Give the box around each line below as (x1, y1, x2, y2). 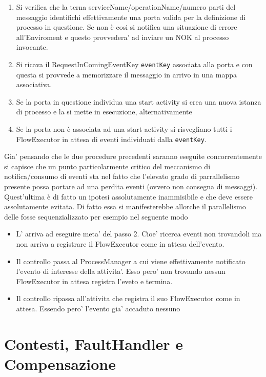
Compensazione (4, 353, 116, 374)
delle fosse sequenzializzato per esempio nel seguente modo (4, 211, 188, 222)
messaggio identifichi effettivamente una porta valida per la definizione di (16, 11, 246, 22)
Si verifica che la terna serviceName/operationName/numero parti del (16, 2, 236, 12)
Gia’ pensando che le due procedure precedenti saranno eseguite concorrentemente (4, 151, 262, 162)
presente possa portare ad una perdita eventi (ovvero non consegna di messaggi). (4, 181, 258, 192)
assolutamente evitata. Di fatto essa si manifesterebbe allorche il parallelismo (4, 201, 246, 212)
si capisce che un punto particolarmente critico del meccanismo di (4, 161, 211, 171)
